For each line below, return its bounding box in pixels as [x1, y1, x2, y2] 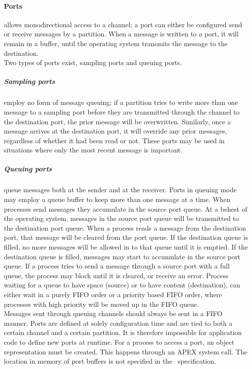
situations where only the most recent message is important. [4, 145, 183, 155]
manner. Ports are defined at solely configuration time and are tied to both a [4, 318, 233, 328]
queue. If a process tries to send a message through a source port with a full [4, 261, 230, 271]
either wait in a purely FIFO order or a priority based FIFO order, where [4, 289, 222, 299]
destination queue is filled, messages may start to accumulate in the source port [4, 251, 240, 261]
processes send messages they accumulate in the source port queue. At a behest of [4, 203, 247, 214]
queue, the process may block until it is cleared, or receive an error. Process [4, 270, 229, 280]
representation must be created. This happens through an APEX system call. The [4, 346, 248, 356]
